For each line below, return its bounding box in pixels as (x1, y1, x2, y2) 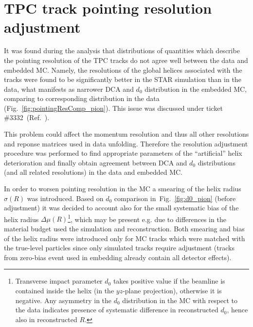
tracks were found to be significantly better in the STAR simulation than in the (4, 74, 241, 84)
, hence (227, 305, 248, 315)
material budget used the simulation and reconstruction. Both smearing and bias (4, 224, 245, 234)
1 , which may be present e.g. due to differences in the (68, 212, 226, 224)
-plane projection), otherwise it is (123, 286, 222, 296)
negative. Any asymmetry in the (15, 295, 112, 305)
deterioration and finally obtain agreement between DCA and (4, 157, 187, 167)
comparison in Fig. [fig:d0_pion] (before (114, 193, 236, 203)
